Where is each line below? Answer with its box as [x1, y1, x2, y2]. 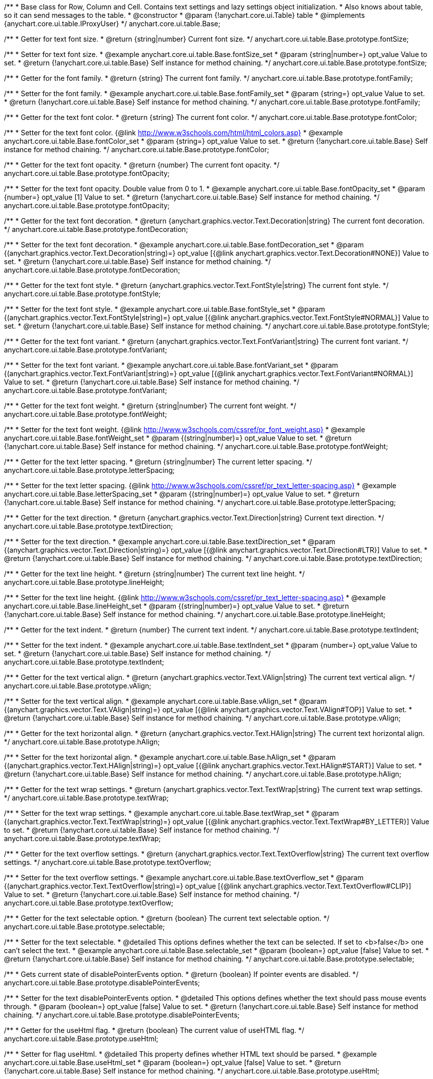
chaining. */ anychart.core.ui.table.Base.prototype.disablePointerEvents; [4, 1011, 240, 1019]
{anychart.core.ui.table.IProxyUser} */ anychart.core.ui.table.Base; [4, 19, 220, 28]
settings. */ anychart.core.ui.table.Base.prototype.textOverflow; [4, 858, 212, 866]
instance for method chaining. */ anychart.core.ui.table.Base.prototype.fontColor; [4, 145, 270, 154]
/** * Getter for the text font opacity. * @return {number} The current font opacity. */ [4, 161, 279, 169]
